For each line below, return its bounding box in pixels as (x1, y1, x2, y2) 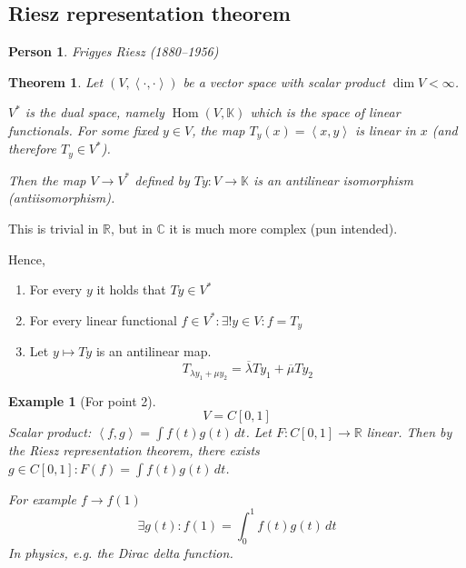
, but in (111, 219, 153, 238)
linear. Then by (366, 423, 452, 442)
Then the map (8, 170, 86, 189)
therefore (8, 139, 56, 158)
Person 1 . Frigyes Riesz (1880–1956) (8, 42, 219, 61)
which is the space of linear (250, 103, 401, 122)
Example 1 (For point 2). (8, 391, 156, 410)
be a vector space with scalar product (183, 72, 385, 91)
